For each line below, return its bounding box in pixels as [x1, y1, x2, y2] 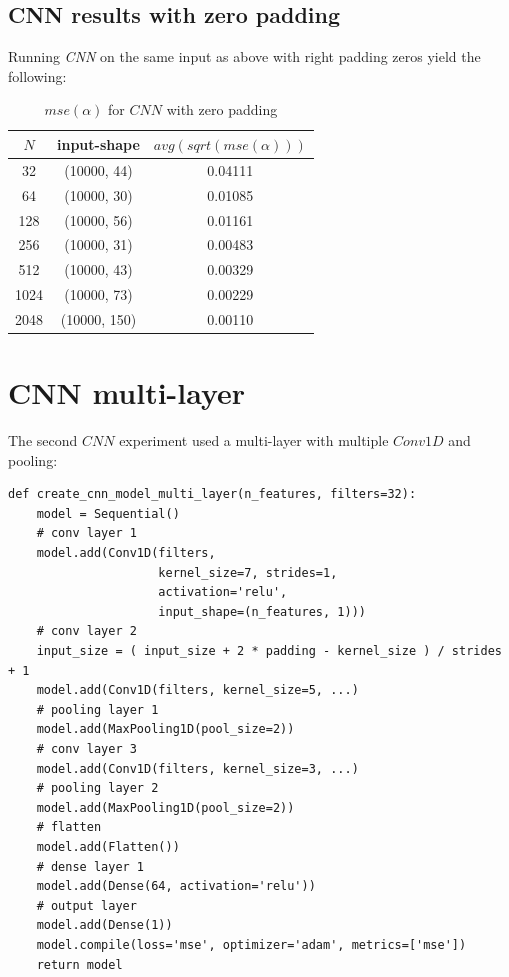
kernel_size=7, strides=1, [158, 565, 338, 580]
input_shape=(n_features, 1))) [158, 604, 366, 619]
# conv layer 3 [36, 742, 137, 757]
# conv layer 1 [36, 526, 137, 541]
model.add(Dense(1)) [36, 918, 173, 933]
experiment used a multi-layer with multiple [119, 430, 389, 451]
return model [36, 957, 123, 972]
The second [8, 430, 78, 451]
